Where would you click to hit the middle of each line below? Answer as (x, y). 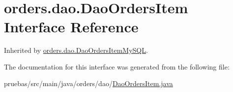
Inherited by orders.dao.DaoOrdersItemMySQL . (76, 50)
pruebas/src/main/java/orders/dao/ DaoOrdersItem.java (88, 83)
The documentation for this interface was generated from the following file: (117, 66)
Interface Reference (71, 27)
